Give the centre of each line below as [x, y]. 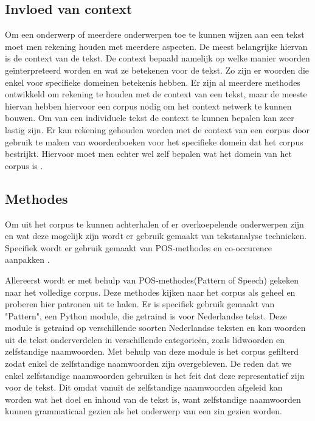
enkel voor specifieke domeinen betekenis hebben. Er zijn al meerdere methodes [153, 82]
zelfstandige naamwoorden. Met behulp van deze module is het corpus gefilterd [152, 351]
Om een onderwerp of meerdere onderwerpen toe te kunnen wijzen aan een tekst [155, 34]
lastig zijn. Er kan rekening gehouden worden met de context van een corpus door [157, 129]
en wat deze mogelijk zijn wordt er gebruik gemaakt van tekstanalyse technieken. [156, 236]
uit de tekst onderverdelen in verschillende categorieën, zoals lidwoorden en [145, 339]
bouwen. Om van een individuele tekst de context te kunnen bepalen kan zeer [150, 118]
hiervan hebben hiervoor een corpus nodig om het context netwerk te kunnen [148, 106]
